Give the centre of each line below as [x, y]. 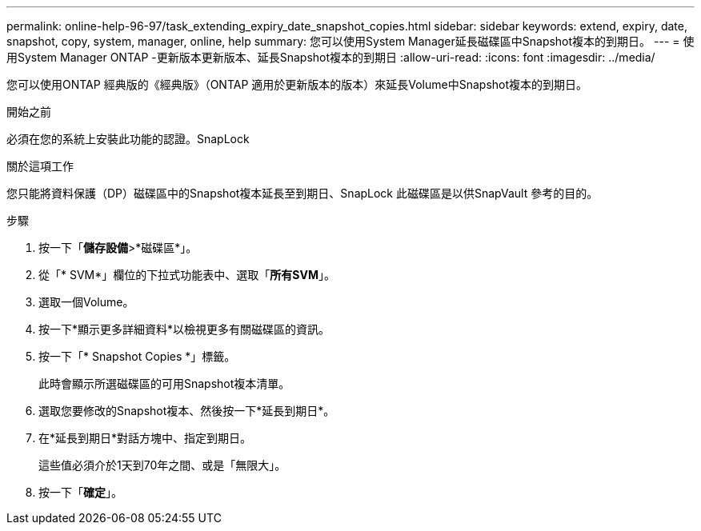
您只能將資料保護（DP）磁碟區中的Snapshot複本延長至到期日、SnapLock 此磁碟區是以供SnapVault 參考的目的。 [302, 193]
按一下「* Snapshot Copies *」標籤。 [137, 356]
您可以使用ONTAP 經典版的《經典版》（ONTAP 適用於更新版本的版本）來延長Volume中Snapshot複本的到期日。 [297, 84]
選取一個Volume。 [86, 302]
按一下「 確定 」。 [80, 492]
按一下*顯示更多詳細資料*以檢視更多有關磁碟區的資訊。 [184, 329]
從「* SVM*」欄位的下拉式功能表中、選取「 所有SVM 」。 [187, 275]
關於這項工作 [40, 166]
